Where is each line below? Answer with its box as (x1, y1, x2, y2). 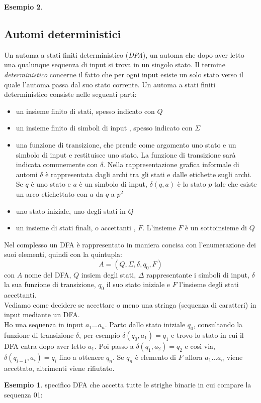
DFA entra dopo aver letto (4, 340, 86, 351)
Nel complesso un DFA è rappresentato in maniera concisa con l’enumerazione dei (4, 239, 256, 249)
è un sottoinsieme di (185, 222, 247, 233)
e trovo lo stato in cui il (171, 329, 244, 340)
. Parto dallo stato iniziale (105, 319, 186, 330)
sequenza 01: (4, 389, 43, 400)
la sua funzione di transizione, (4, 279, 96, 290)
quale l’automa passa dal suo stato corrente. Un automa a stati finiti (4, 79, 216, 89)
